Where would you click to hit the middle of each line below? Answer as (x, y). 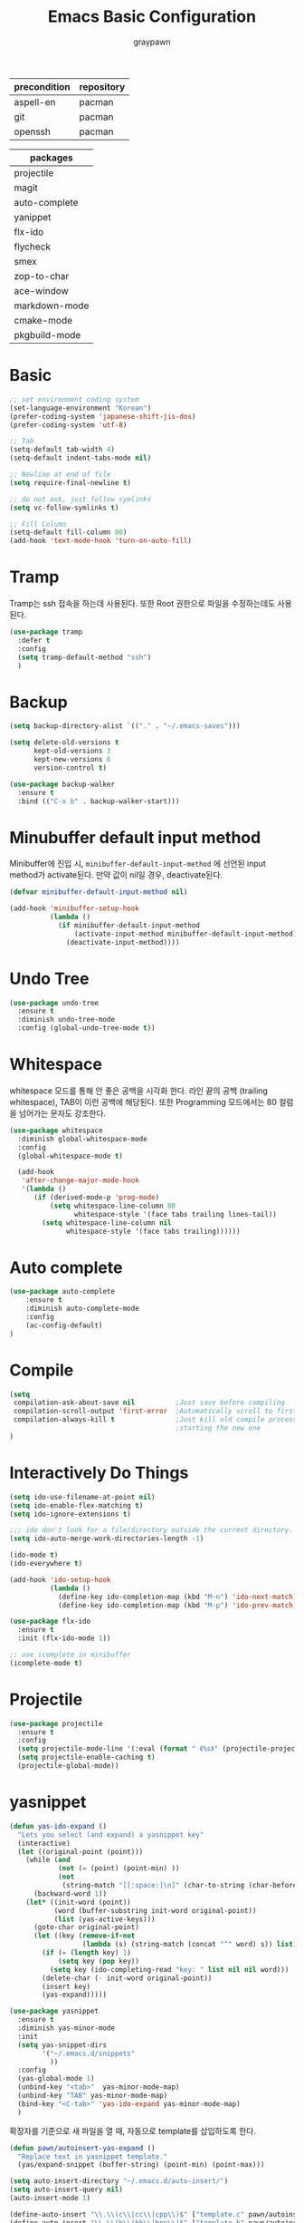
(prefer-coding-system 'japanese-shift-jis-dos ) (103, 416)
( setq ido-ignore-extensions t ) (70, 1514)
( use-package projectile (56, 1723)
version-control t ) (70, 768)
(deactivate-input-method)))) (123, 942)
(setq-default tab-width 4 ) (62, 450)
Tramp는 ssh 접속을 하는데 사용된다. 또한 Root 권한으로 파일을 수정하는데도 (142, 604)
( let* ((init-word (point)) (78, 1902)
